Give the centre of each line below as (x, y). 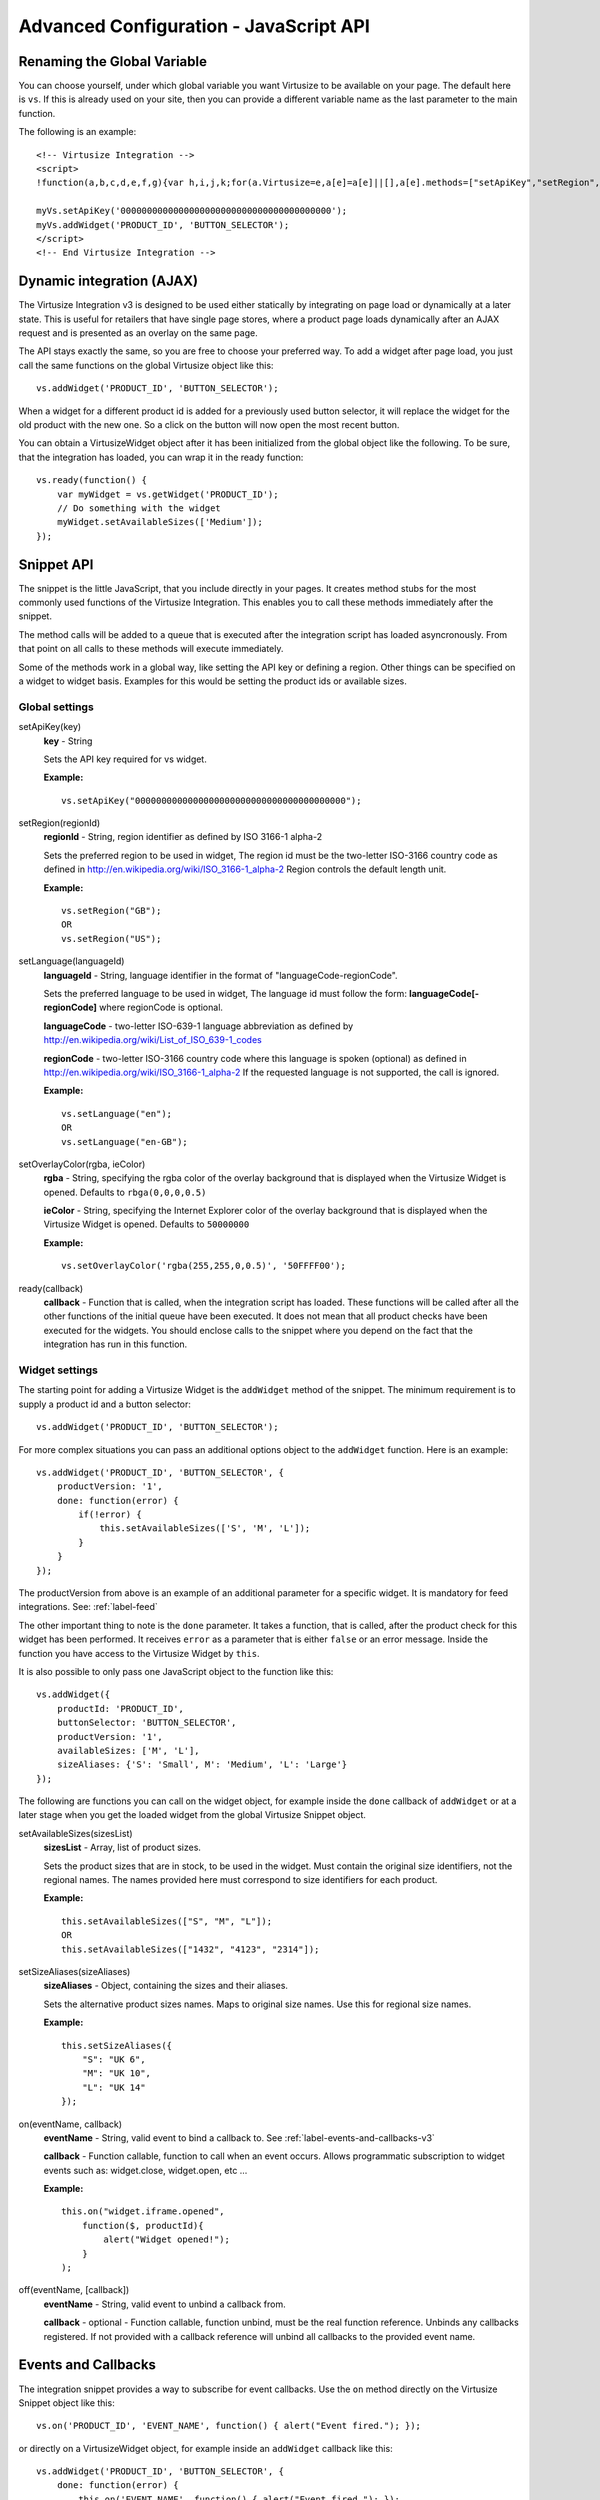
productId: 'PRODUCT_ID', (120, 1708)
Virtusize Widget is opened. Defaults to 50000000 (146, 1224)
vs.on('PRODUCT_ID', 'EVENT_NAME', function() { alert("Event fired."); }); (229, 2426)
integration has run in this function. (115, 1344)
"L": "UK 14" (113, 2087)
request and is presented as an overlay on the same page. (138, 333)
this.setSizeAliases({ (117, 2045)
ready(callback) (51, 1288)
